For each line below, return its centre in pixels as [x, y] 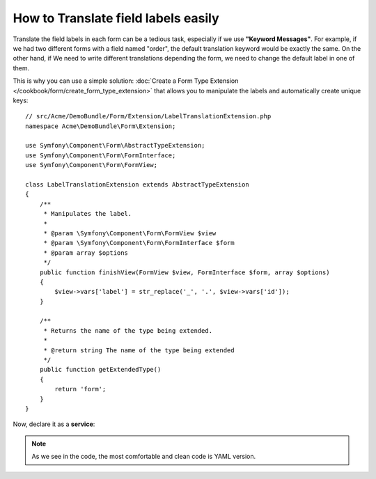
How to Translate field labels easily [116, 18]
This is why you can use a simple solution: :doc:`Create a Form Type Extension [126, 81]
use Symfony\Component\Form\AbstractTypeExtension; [115, 146]
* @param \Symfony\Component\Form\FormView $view [130, 233]
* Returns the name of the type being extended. [128, 330]
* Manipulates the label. [88, 214]
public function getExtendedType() [100, 370]
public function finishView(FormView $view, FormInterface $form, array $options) [185, 272]
